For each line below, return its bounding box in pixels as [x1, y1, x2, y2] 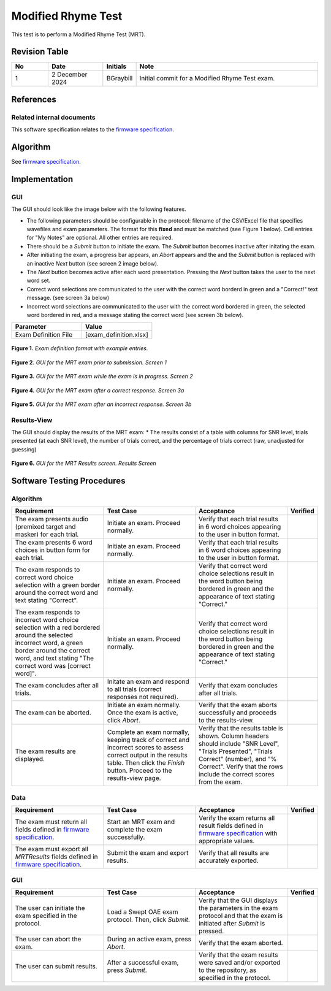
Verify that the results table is [198, 724, 283, 733]
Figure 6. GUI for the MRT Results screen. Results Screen [11, 460, 156, 467]
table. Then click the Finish [107, 759, 185, 767]
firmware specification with [198, 829, 278, 838]
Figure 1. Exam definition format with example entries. [11, 345, 148, 352]
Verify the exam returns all [198, 814, 275, 822]
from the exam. [198, 778, 243, 786]
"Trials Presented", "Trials [198, 747, 273, 756]
